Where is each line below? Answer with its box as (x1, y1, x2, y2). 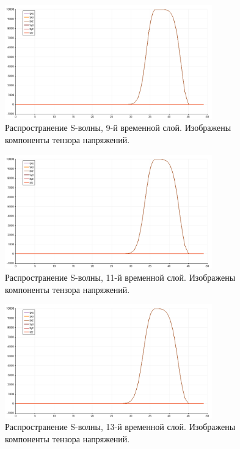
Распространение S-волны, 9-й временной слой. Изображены (5, 121, 231, 134)
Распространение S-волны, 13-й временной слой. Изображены (5, 420, 236, 433)
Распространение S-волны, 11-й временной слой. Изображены (5, 270, 236, 283)
